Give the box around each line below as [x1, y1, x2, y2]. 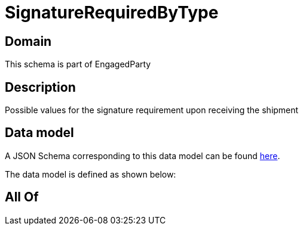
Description [5, 79, 76, 95]
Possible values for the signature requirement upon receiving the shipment [5, 105, 299, 116]
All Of [5, 189, 39, 205]
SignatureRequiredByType [5, 2, 219, 23]
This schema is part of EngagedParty [5, 59, 151, 70]
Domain [5, 33, 52, 49]
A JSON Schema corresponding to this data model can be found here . [5, 150, 280, 161]
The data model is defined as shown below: [5, 169, 176, 179]
